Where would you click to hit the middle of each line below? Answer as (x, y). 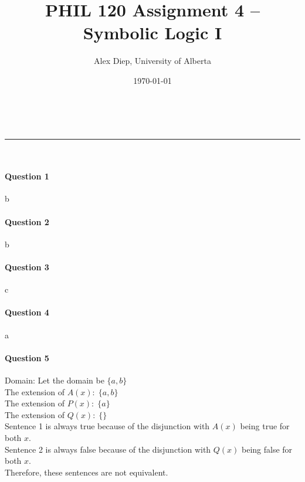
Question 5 (27, 357)
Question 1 (27, 176)
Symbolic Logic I (152, 33)
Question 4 (27, 312)
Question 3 (27, 267)
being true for (265, 426)
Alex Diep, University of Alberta (152, 61)
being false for (267, 449)
